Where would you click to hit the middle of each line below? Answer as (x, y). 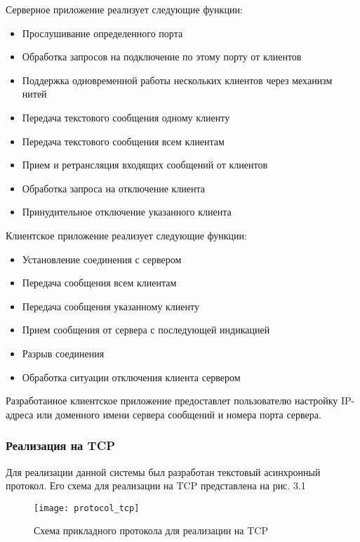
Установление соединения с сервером (102, 259)
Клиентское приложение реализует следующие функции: (126, 235)
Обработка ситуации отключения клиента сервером (131, 377)
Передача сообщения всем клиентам (99, 283)
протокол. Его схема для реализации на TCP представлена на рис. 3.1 (156, 485)
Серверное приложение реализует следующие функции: (124, 9)
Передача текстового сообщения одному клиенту (126, 117)
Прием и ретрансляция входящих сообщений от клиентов (145, 165)
